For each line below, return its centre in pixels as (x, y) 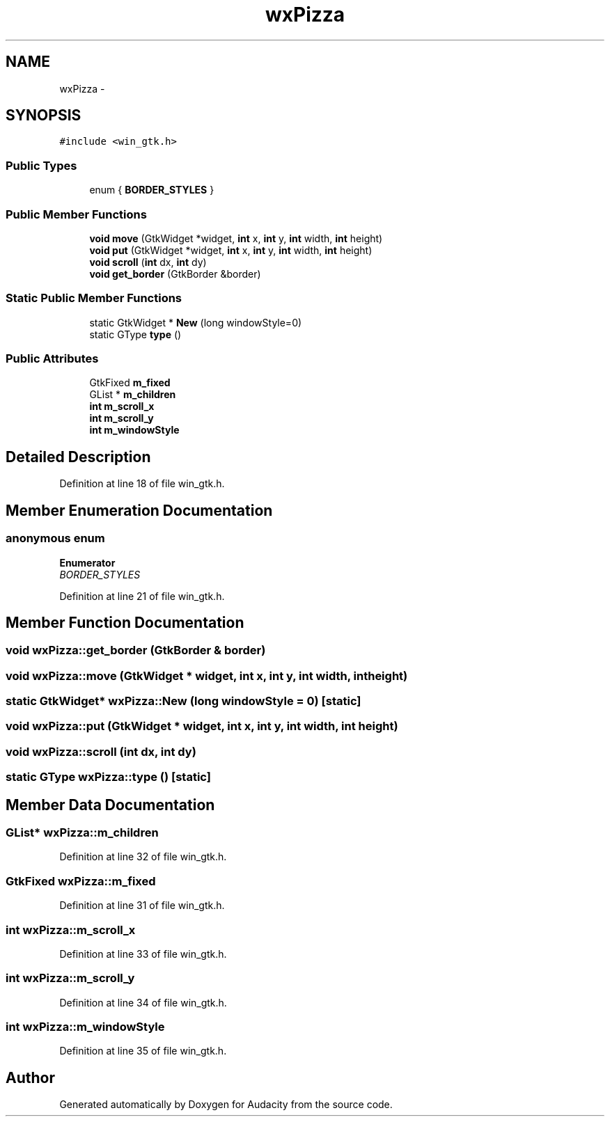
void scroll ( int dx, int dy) (148, 262)
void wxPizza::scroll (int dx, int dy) (101, 751)
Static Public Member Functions (94, 298)
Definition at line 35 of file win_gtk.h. (143, 1051)
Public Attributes (52, 359)
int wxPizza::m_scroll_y (70, 978)
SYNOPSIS (44, 116)
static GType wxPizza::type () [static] (108, 777)
